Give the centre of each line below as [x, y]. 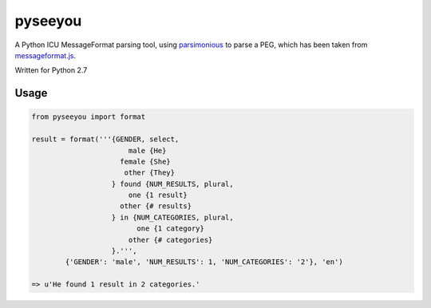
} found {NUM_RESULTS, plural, [173, 184]
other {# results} [156, 206]
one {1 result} [158, 195]
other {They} [150, 173]
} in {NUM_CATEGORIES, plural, [173, 217]
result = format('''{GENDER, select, [105, 139]
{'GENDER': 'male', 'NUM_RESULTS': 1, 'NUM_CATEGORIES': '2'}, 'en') [204, 262]
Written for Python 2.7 [51, 70]
